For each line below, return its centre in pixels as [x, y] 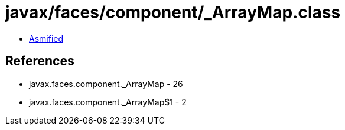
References [40, 61]
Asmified [46, 38]
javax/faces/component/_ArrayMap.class [173, 12]
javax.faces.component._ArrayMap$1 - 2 [108, 102]
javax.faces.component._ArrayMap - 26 [106, 84]
